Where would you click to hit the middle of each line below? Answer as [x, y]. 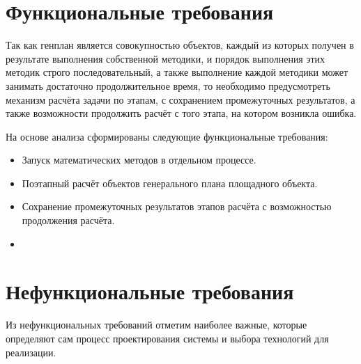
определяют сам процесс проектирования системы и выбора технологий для [167, 338]
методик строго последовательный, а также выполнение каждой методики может [177, 72]
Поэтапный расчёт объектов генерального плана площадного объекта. [170, 183]
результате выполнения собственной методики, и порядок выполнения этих [166, 58]
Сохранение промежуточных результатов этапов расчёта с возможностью [177, 206]
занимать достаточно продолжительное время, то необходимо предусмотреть [168, 85]
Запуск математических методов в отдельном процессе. [139, 160]
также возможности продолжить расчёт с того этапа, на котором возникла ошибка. [181, 113]
